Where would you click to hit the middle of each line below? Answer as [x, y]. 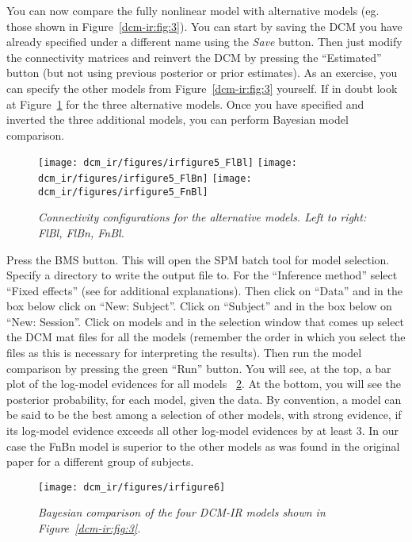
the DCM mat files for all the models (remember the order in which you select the [206, 337]
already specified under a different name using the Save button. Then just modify [204, 42]
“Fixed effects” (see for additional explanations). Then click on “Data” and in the [204, 290]
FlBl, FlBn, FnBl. [81, 232]
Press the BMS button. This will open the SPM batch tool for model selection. [198, 259]
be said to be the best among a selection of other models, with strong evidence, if [204, 415]
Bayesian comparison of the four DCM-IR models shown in [182, 512]
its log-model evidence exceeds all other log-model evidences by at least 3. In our [202, 431]
